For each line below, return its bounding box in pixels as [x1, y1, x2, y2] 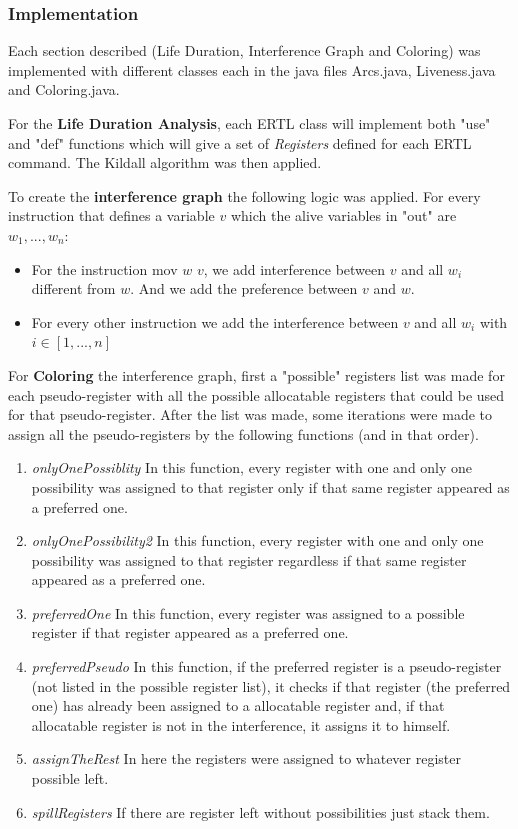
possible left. [31, 768, 109, 789]
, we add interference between [203, 258, 386, 279]
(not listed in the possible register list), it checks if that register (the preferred [31, 675, 511, 696]
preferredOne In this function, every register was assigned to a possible [31, 602, 465, 623]
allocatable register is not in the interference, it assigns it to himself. [31, 714, 451, 735]
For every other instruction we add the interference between [31, 311, 399, 332]
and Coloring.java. [8, 79, 120, 100]
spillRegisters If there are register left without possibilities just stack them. [31, 801, 490, 822]
